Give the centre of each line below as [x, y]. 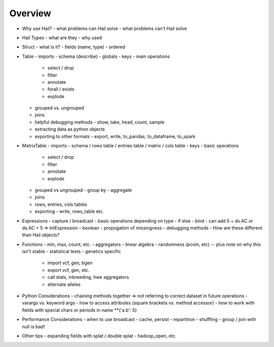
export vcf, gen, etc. [68, 270]
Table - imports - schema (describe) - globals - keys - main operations [96, 56]
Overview [30, 13]
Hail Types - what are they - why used [62, 38]
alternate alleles [64, 284]
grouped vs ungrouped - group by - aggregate [83, 190]
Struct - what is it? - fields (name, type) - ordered [74, 47]
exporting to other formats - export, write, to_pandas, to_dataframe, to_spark [115, 136]
